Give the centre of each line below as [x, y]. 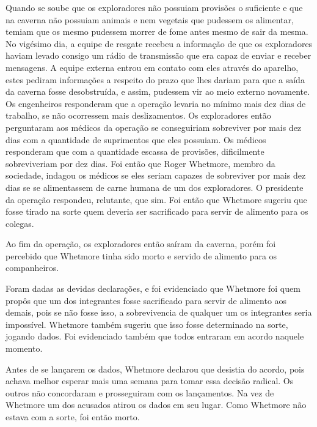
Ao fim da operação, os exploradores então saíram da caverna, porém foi [141, 244]
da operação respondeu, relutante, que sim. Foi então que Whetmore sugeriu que [156, 199]
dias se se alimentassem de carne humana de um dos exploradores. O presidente [155, 187]
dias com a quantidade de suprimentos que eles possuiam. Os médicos [136, 139]
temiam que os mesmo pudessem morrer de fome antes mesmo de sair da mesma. [157, 32]
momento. [24, 348]
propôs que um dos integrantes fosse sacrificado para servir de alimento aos [146, 300]
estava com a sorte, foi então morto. [73, 417]
